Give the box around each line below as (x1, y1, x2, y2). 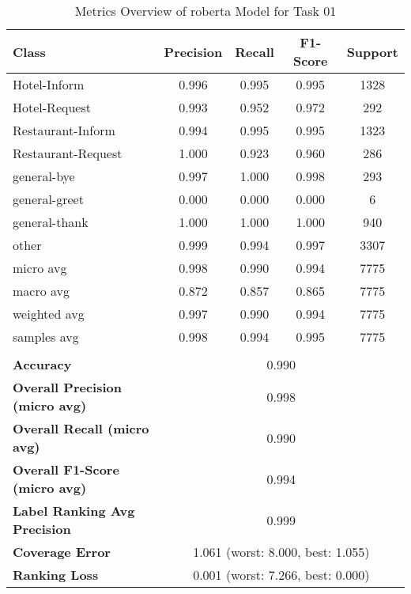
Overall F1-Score (13, 460, 119, 479)
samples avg (13, 327, 79, 346)
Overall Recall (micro (13, 419, 149, 437)
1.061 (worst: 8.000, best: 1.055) (193, 543, 370, 561)
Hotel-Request (13, 98, 91, 116)
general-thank (13, 213, 89, 231)
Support (346, 42, 398, 61)
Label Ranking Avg (13, 501, 135, 520)
